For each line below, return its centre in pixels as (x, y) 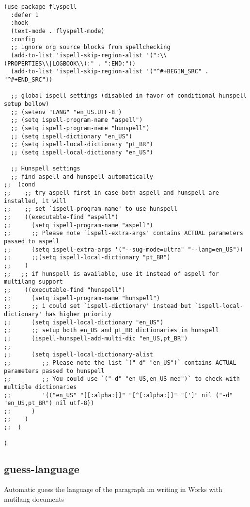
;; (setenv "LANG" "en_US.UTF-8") (66, 112)
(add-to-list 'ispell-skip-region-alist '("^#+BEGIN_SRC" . (110, 72)
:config (23, 39)
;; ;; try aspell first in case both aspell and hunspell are (111, 193)
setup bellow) (27, 104)
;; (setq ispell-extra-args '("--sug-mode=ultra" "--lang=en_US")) (124, 249)
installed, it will (35, 201)
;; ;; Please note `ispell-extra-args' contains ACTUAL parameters (124, 233)
